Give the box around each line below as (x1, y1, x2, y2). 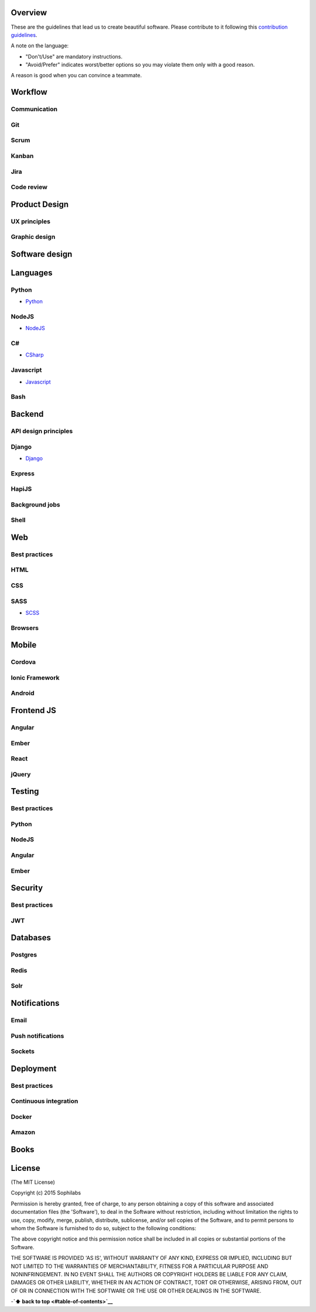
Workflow (11, 87, 48, 97)
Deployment (11, 1063, 57, 1074)
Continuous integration (11, 1097, 78, 1105)
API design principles (11, 427, 73, 435)
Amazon (11, 1128, 35, 1136)
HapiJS (11, 485, 32, 493)
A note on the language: (11, 42, 69, 49)
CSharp (25, 351, 44, 358)
